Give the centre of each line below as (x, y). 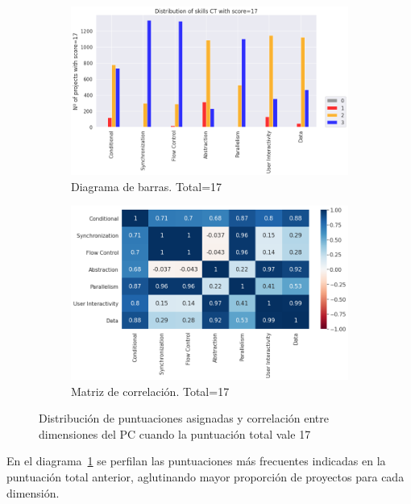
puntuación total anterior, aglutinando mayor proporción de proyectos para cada (205, 476)
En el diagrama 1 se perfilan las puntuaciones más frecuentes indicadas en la (196, 461)
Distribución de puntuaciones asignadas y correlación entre (184, 418)
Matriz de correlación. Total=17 (150, 391)
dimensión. (33, 492)
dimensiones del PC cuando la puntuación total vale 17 (175, 433)
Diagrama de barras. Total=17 (147, 186)
